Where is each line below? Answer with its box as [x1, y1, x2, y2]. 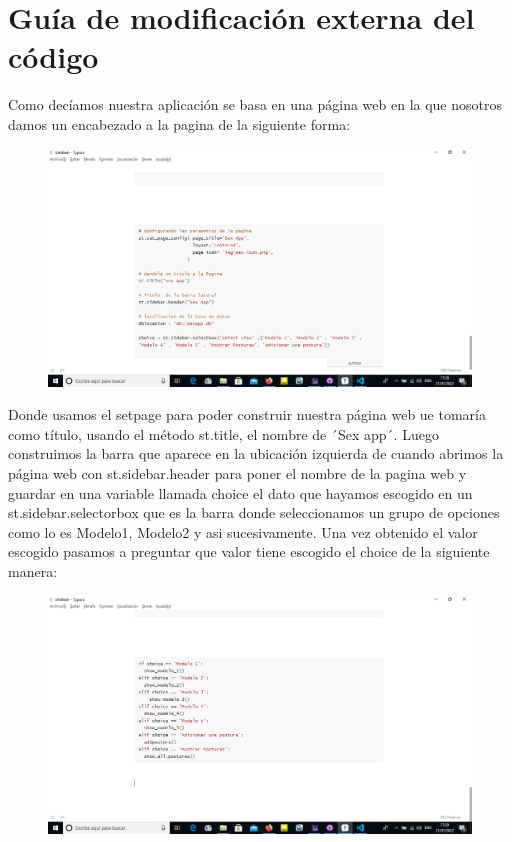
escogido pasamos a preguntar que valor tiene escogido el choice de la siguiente [8, 541, 490, 562]
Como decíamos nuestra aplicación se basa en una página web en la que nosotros [8, 94, 502, 115]
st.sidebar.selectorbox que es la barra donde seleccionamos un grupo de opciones [8, 502, 500, 523]
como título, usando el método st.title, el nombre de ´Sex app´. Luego [8, 423, 439, 444]
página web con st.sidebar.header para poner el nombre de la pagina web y [8, 462, 467, 483]
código [8, 36, 99, 77]
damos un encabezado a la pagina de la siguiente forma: [8, 113, 351, 134]
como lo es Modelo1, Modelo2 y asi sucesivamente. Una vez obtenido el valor [8, 521, 478, 542]
